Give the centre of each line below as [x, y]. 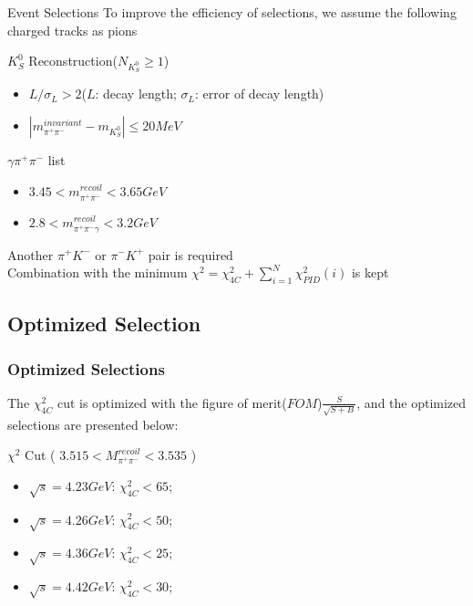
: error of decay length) [260, 94]
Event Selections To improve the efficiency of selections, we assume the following [232, 12]
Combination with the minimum [98, 272]
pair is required [190, 254]
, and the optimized [411, 402]
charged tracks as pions [72, 30]
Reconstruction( [73, 61]
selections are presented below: [93, 424]
